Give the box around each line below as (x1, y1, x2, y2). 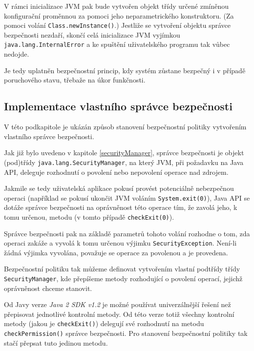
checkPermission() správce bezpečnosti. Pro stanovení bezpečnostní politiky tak (4, 328, 248, 338)
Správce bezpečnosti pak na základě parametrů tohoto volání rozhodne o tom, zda (4, 228, 250, 238)
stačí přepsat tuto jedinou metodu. (4, 337, 108, 348)
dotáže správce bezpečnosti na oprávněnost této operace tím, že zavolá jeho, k (4, 202, 237, 212)
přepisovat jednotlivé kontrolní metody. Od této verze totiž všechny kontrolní (4, 309, 234, 319)
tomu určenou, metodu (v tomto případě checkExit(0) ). (4, 211, 174, 222)
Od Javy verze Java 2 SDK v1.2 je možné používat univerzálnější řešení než (4, 299, 231, 310)
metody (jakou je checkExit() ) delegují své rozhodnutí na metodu (4, 318, 204, 329)
